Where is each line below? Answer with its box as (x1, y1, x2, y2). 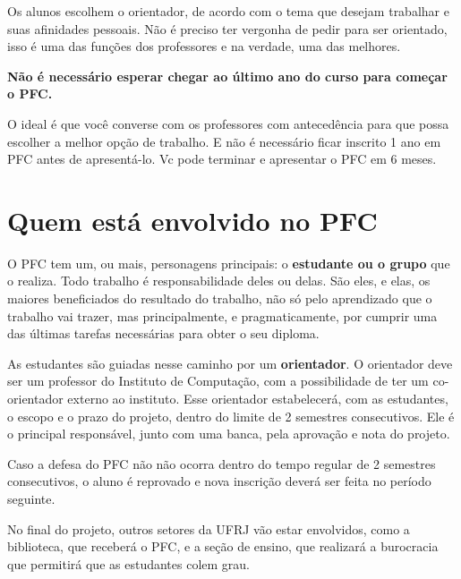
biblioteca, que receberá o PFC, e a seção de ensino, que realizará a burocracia (7, 537, 439, 556)
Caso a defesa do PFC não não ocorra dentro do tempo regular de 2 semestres (7, 454, 436, 473)
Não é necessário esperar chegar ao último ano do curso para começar (7, 66, 448, 85)
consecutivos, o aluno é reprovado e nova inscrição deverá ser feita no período (7, 472, 431, 490)
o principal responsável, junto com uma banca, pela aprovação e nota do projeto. (7, 424, 450, 443)
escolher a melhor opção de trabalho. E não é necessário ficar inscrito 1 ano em (7, 132, 441, 150)
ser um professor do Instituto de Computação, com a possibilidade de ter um (7, 371, 429, 390)
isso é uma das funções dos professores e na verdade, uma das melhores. (7, 37, 401, 55)
